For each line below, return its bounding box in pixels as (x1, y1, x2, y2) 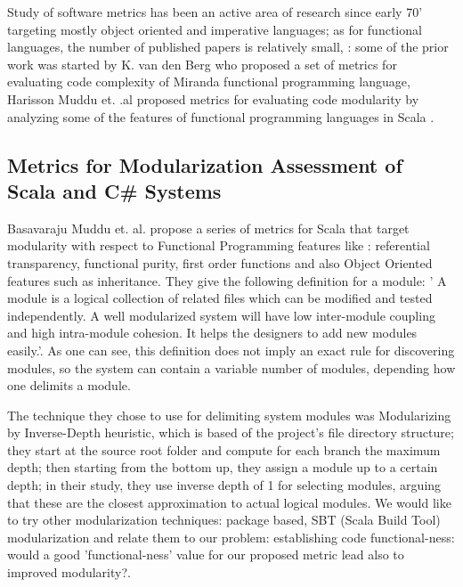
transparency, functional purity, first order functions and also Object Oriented (7, 253, 433, 272)
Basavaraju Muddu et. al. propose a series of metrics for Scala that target (7, 218, 410, 237)
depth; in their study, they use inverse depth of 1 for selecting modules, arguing (7, 476, 442, 494)
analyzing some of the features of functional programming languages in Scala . (7, 107, 435, 126)
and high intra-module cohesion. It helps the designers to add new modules (7, 323, 418, 342)
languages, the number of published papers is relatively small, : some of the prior (7, 37, 449, 56)
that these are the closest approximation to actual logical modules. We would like (7, 493, 451, 511)
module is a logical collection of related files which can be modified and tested (7, 289, 433, 307)
